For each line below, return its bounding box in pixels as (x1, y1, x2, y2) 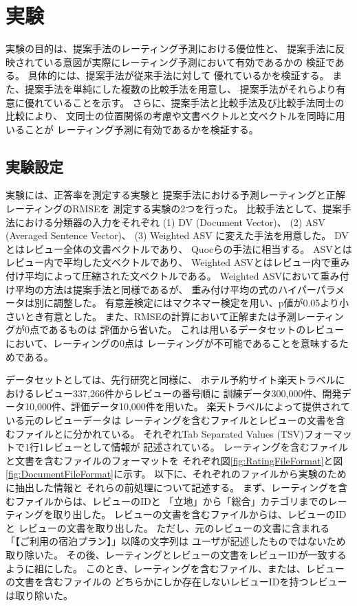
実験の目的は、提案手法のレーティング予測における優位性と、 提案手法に (6, 41, 336, 56)
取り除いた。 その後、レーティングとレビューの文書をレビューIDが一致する (6, 547, 347, 561)
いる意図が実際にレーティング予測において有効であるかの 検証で (43, 54, 335, 69)
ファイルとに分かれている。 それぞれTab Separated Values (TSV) (14, 426, 304, 440)
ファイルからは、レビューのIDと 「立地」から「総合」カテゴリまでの (14, 493, 328, 508)
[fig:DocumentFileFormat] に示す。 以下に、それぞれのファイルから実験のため (6, 467, 347, 481)
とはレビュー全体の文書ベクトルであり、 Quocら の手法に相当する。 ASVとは (6, 241, 352, 256)
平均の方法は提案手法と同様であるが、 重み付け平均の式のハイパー (14, 282, 316, 296)
